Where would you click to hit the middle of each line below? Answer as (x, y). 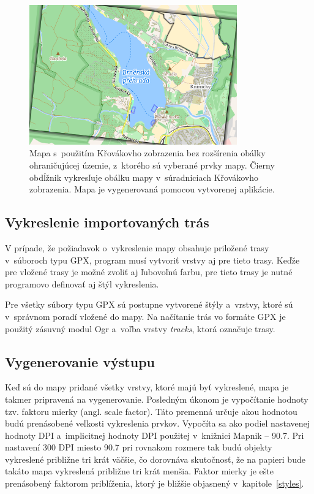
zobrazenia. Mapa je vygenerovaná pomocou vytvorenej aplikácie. (152, 189)
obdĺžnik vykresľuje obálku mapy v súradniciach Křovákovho (144, 177)
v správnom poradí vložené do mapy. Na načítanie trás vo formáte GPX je (145, 316)
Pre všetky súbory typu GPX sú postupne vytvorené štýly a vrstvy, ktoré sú (149, 304)
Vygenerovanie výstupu (80, 361)
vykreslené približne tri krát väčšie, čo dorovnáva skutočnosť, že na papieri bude (155, 459)
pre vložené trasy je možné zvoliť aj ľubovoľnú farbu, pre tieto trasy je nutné (149, 272)
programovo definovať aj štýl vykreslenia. (82, 283)
